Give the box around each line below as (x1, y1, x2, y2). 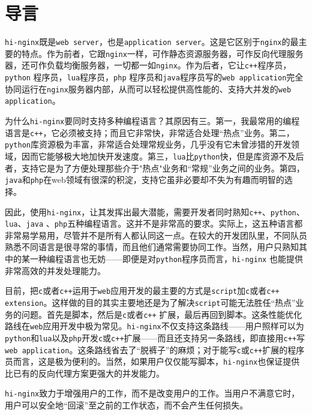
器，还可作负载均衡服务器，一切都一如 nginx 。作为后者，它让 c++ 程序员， (5, 59, 292, 71)
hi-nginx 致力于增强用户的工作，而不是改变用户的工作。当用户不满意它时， (5, 387, 300, 399)
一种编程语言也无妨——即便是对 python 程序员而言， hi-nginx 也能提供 (29, 252, 303, 265)
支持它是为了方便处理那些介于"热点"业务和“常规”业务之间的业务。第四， (21, 161, 305, 174)
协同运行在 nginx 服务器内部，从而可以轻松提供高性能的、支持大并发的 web (5, 82, 292, 95)
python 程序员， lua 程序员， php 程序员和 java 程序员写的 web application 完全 (5, 71, 304, 83)
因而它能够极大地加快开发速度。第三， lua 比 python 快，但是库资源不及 (21, 150, 296, 163)
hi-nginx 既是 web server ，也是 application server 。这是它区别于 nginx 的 (5, 35, 290, 48)
